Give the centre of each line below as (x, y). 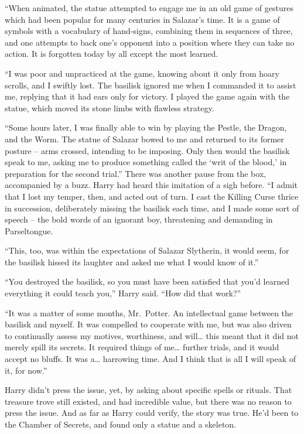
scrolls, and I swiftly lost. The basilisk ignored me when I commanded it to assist (151, 85)
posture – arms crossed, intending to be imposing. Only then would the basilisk (147, 150)
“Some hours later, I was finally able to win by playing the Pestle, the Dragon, (146, 127)
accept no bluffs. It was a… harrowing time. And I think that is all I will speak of (151, 359)
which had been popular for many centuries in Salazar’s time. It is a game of (142, 19)
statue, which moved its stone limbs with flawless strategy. (110, 107)
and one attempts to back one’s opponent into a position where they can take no (150, 42)
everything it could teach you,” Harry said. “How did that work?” (123, 293)
